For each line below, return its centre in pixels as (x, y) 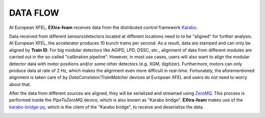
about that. (20, 84)
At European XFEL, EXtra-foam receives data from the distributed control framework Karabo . (103, 27)
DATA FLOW (34, 13)
